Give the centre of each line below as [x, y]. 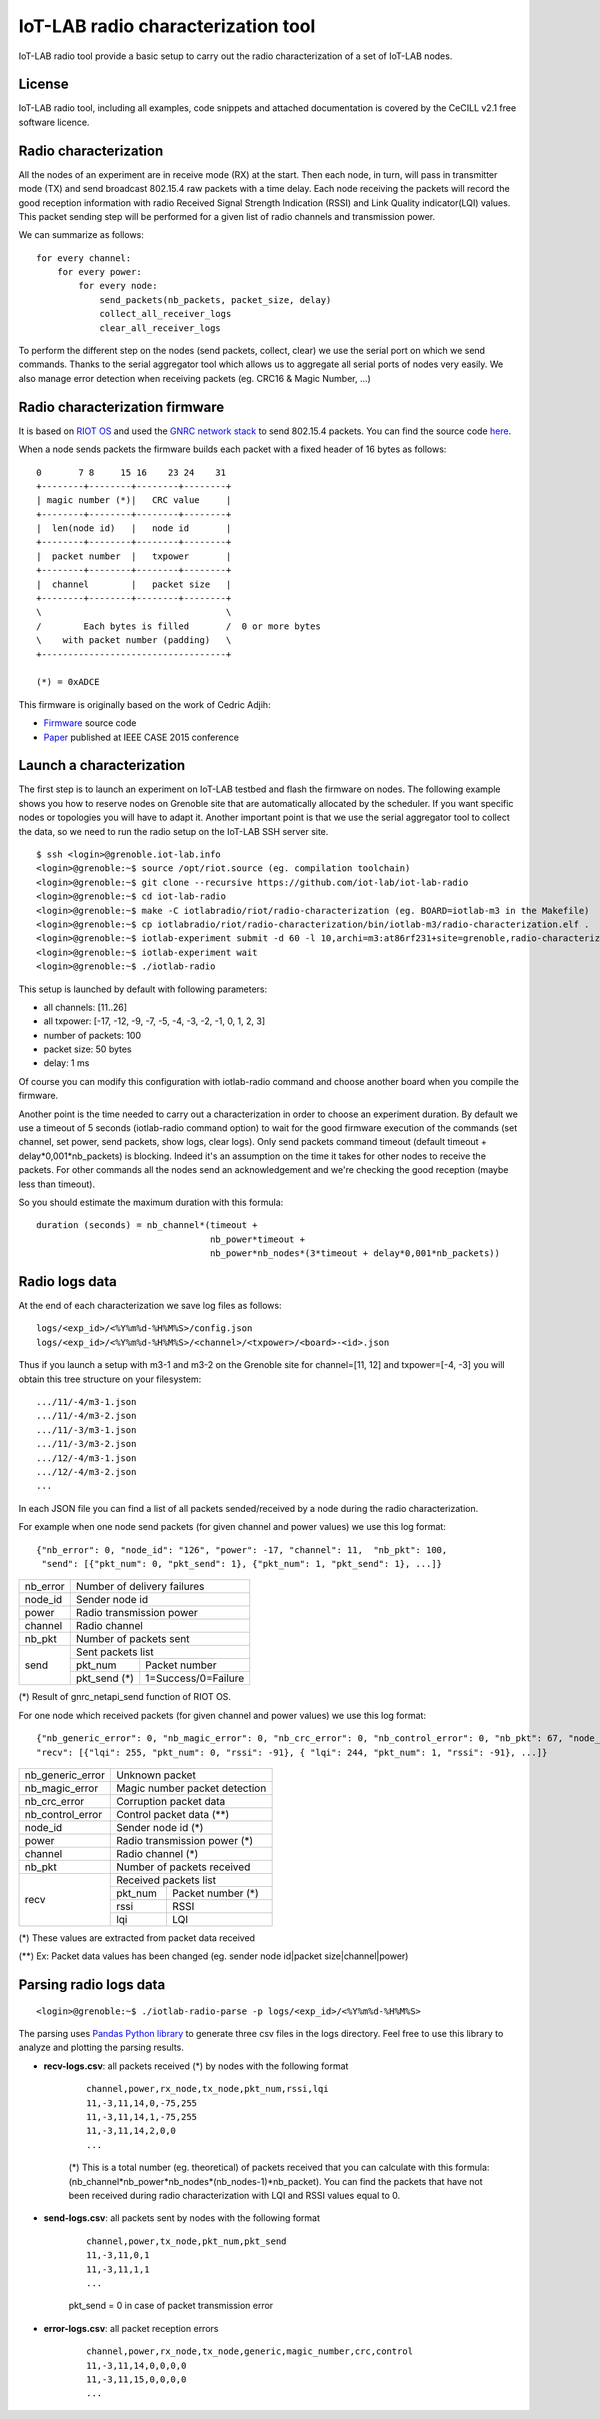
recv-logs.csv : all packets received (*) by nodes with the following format [196, 2066]
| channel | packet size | [134, 584]
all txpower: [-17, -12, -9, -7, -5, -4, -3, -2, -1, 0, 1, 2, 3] [154, 1021]
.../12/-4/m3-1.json [86, 1458]
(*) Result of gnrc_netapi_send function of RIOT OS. [125, 1697]
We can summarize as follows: [81, 235]
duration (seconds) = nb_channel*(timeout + [147, 1225]
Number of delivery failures [140, 1587]
